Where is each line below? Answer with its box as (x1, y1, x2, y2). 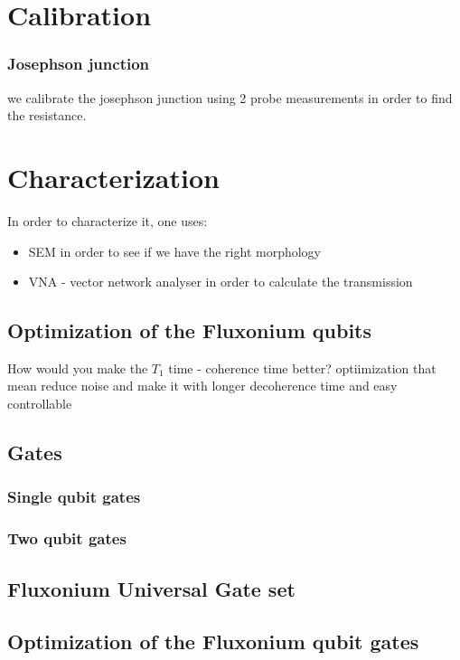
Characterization (7, 158, 220, 195)
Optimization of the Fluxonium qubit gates (7, 627, 419, 655)
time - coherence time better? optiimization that (168, 358, 437, 377)
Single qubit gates (7, 486, 141, 508)
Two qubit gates (7, 527, 127, 550)
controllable (7, 394, 72, 413)
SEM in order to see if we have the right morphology (28, 241, 321, 260)
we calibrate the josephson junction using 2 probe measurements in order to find (7, 88, 453, 107)
